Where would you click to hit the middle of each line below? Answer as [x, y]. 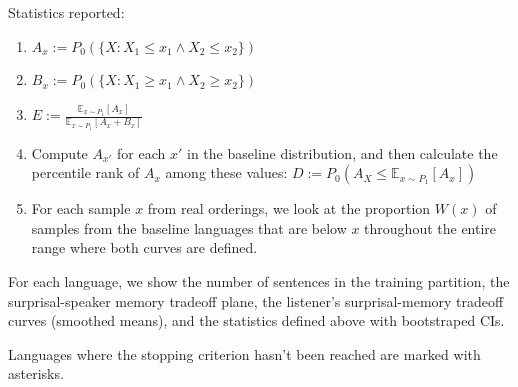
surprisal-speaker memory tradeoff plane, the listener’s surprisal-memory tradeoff [256, 300]
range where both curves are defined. [144, 247]
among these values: [226, 172]
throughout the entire [430, 227]
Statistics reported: [66, 12]
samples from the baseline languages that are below [189, 227]
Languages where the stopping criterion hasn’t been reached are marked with [244, 353]
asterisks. [36, 373]
